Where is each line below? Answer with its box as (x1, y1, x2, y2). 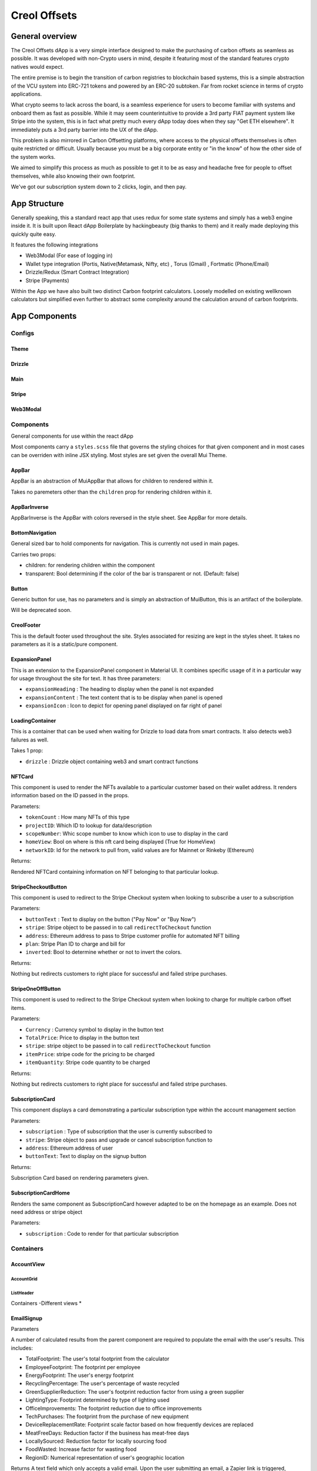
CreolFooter (11, 621, 41, 629)
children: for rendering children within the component (25, 562, 155, 569)
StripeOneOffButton (11, 986, 61, 993)
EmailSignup (11, 1314, 43, 1322)
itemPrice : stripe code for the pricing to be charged (25, 1050, 155, 1057)
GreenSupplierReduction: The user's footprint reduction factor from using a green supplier (25, 1388, 244, 1395)
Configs (11, 330, 35, 338)
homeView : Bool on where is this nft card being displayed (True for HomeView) (25, 838, 216, 846)
